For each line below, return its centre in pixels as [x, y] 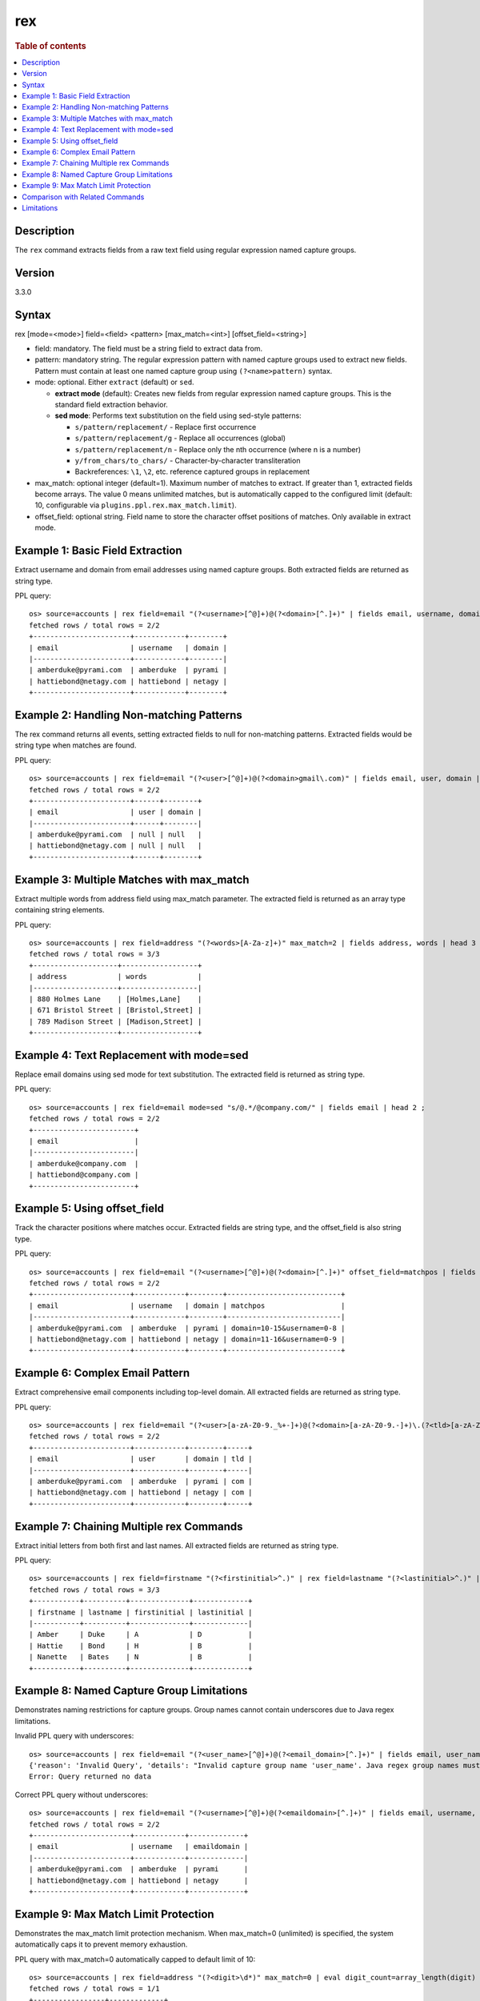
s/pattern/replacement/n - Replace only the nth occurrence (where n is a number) [218, 449]
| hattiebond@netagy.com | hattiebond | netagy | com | [141, 1492]
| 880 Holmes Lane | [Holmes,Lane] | [116, 999]
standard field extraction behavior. [111, 404]
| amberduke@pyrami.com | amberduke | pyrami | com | [141, 1481]
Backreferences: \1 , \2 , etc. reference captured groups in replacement [192, 471]
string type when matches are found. [76, 745]
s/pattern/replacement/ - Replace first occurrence [166, 427]
